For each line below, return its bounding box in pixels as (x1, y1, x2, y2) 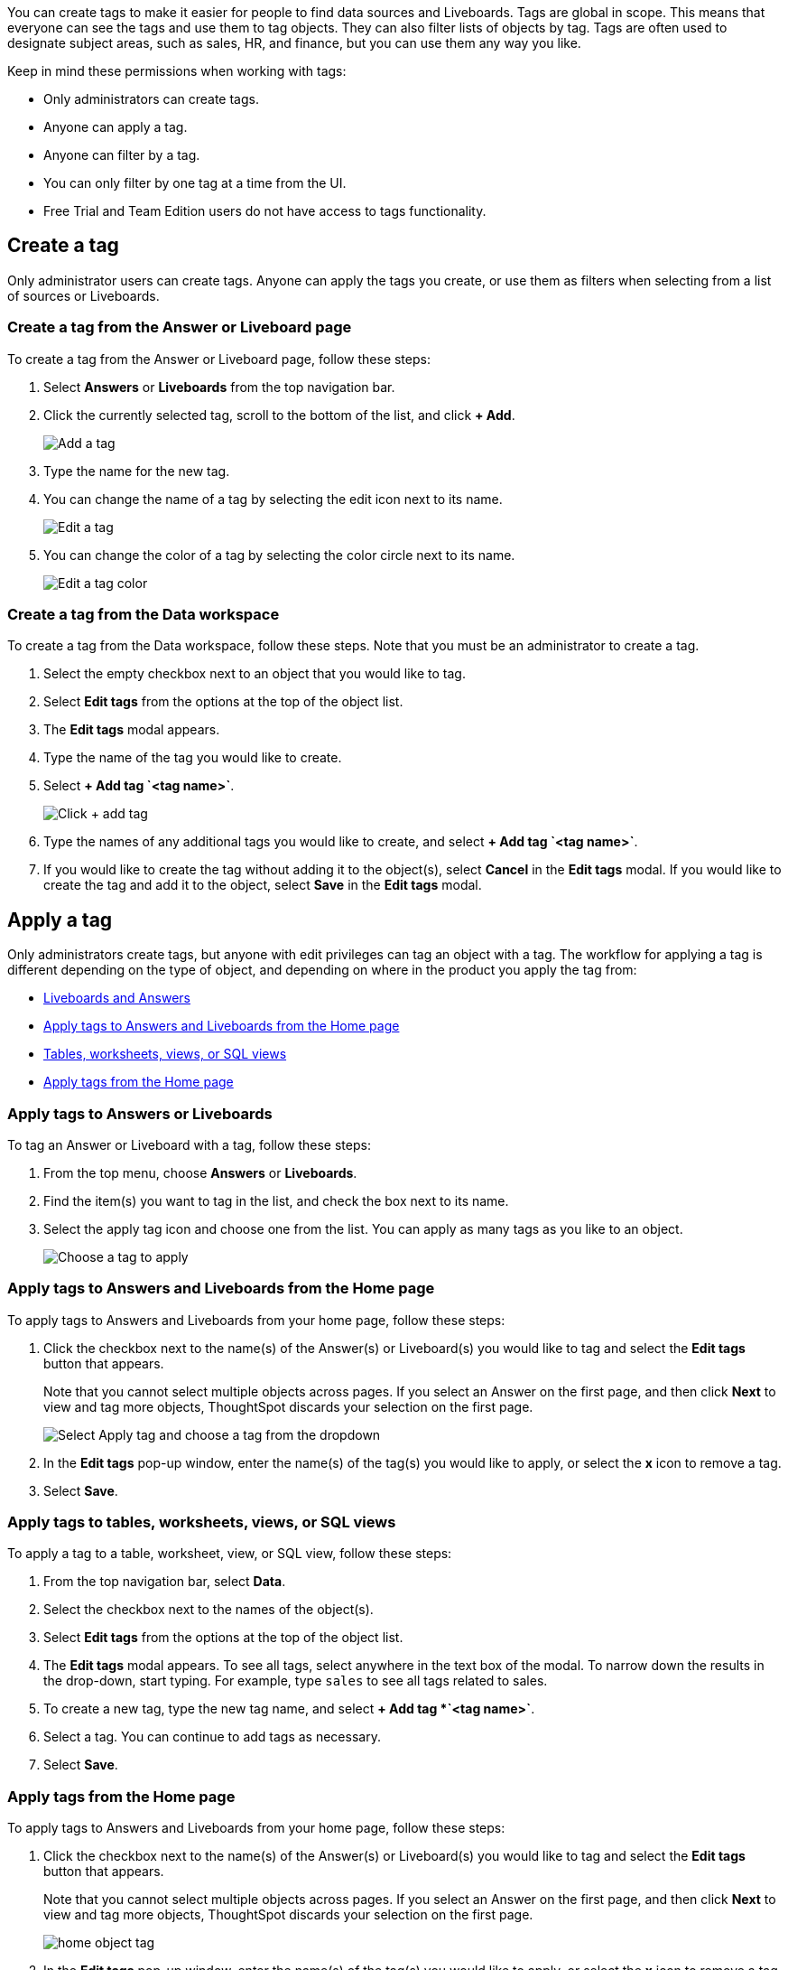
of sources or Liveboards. (7, 287, 160, 303)
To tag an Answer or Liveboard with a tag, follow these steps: (7, 1136, 371, 1153)
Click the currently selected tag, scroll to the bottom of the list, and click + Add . (43, 406, 515, 423)
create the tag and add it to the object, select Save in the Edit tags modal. (43, 877, 482, 893)
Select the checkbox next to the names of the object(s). (43, 1601, 374, 1618)
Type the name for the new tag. (43, 462, 230, 479)
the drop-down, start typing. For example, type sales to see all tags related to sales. (43, 1673, 548, 1689)
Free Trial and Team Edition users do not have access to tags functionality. (43, 203, 487, 219)
